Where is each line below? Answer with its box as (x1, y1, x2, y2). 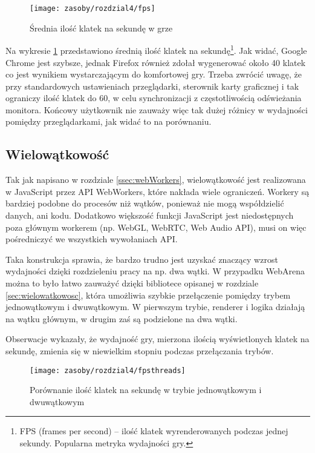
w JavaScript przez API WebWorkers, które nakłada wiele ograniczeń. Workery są (5, 185, 310, 197)
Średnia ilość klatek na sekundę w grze (30, 21, 173, 34)
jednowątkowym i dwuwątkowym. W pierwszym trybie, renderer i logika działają (5, 300, 305, 313)
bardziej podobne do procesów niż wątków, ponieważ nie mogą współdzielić (5, 197, 284, 210)
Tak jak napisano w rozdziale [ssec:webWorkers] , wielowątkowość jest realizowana (5, 173, 306, 186)
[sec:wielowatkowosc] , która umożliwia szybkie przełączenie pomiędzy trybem (5, 288, 291, 301)
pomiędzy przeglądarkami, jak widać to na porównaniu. (5, 115, 212, 128)
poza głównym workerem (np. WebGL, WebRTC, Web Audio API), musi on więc (5, 220, 307, 233)
